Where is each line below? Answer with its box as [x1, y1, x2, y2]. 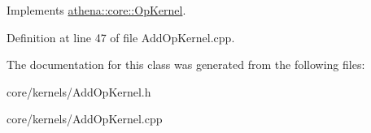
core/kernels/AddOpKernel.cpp [7, 110, 163, 127]
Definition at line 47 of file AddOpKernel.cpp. [7, 28, 235, 45]
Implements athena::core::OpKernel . [7, 2, 186, 18]
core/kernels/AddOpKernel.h [7, 83, 151, 100]
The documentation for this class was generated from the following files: [7, 56, 365, 73]
